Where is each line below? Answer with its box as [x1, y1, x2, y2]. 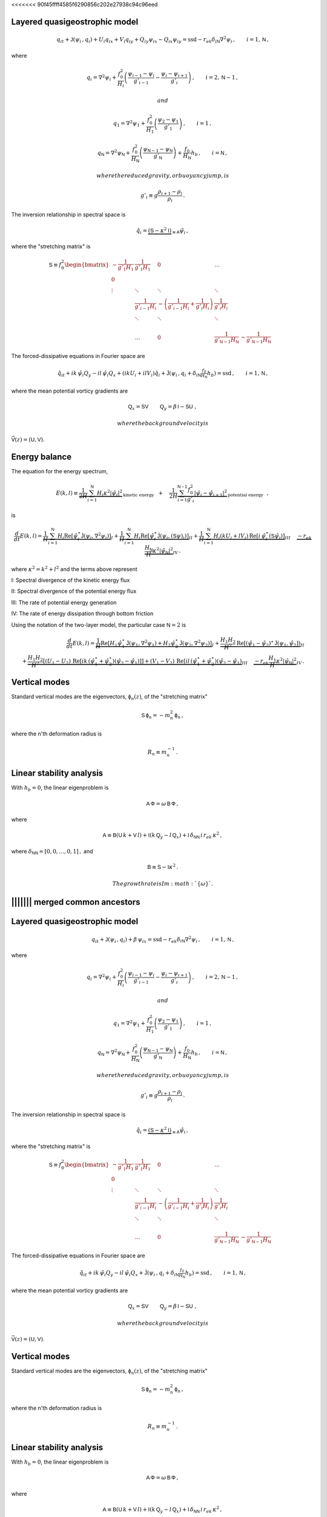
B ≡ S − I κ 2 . [147, 862, 179, 870]
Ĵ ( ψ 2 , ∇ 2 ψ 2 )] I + [179, 638, 220, 648]
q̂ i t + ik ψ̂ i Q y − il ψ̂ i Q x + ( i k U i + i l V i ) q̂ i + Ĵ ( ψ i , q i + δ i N [58, 370, 201, 378]
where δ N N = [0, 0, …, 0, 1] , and [11, 847, 93, 856]
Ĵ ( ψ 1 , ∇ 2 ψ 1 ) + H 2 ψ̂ [126, 638, 176, 648]
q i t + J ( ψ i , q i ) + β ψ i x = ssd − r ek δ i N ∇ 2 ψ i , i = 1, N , [91, 934, 234, 944]
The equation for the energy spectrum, [11, 467, 108, 475]
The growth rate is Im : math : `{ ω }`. [112, 880, 213, 887]
